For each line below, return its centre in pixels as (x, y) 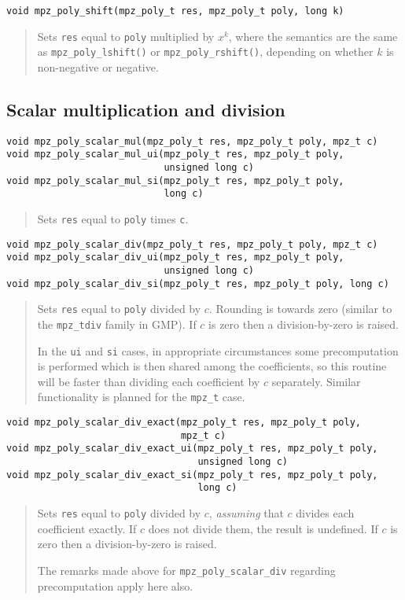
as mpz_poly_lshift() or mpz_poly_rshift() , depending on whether (205, 52)
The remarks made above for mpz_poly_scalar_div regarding (186, 570)
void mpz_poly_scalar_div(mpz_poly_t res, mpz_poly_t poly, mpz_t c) (192, 244)
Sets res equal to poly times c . (113, 219)
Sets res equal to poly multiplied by (126, 36)
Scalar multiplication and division (146, 109)
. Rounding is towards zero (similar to (300, 309)
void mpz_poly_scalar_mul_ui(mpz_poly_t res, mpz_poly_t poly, (175, 155)
